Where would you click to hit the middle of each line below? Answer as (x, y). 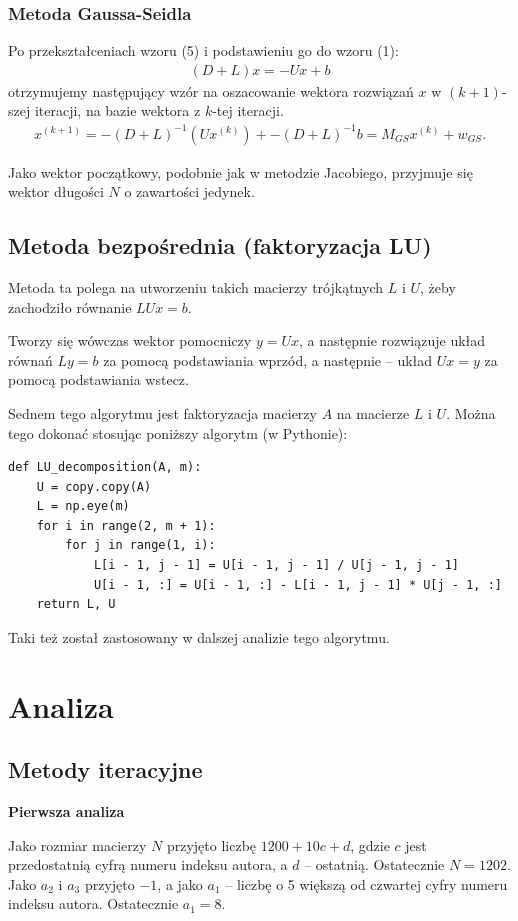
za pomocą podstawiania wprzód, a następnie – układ (268, 359)
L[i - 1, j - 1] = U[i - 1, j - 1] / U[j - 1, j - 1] (276, 565)
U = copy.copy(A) (94, 486)
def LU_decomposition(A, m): (105, 467)
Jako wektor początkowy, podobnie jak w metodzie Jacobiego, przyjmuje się (240, 171)
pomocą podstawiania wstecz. (98, 379)
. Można (471, 412)
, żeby (438, 286)
